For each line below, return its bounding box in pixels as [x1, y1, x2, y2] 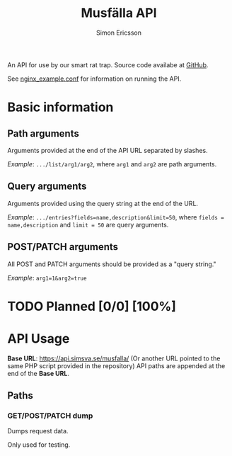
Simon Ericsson [96, 28, 141, 37]
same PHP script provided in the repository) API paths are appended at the [7, 361, 226, 370]
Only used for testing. [7, 440, 71, 449]
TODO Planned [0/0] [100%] [7, 298, 177, 314]
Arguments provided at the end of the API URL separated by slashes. [7, 146, 208, 154]
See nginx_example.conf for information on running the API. [7, 74, 182, 83]
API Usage [7, 331, 70, 346]
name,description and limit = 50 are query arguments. [7, 220, 169, 229]
